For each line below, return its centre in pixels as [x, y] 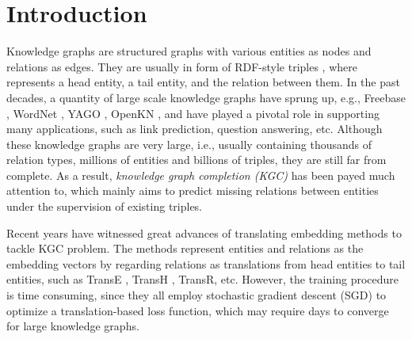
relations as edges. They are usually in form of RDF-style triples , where [182, 66]
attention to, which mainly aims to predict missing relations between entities [193, 190]
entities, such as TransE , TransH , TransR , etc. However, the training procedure [203, 279]
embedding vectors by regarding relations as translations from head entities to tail [206, 263]
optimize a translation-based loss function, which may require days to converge [198, 310]
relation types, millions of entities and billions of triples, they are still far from [196, 160]
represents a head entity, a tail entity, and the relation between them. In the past [203, 82]
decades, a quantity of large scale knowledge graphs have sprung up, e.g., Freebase [206, 97]
